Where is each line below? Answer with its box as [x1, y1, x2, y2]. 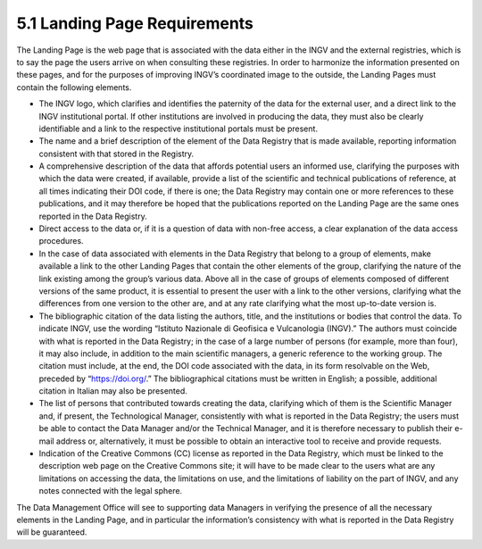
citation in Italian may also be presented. [38, 386, 187, 396]
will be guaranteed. [16, 527, 87, 537]
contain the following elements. [16, 81, 132, 93]
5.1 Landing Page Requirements [16, 13, 254, 33]
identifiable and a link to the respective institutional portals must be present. [38, 123, 319, 134]
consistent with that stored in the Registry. [38, 148, 195, 159]
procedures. [38, 236, 84, 246]
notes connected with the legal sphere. [38, 486, 183, 496]
